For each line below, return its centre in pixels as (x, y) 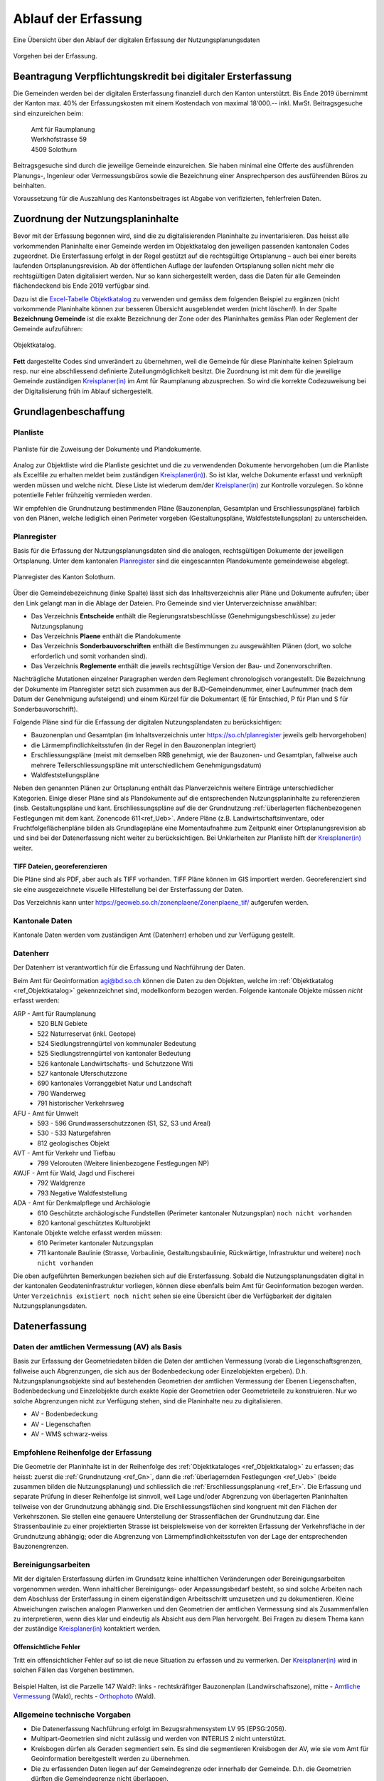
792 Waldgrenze (61, 1183)
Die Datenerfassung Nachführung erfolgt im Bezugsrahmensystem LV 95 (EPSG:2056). (159, 1729)
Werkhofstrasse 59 (59, 140)
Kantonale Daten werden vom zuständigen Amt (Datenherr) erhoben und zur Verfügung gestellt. (154, 935)
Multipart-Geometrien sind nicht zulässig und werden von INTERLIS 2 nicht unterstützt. (158, 1739)
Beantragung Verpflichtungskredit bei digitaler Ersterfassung (153, 76)
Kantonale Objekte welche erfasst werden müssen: (88, 1233)
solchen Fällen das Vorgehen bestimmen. (74, 1670)
